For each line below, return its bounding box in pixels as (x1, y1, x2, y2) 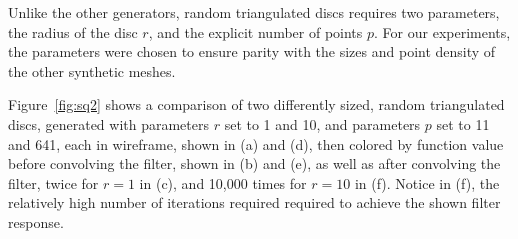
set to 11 (436, 113, 490, 134)
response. (8, 211, 64, 232)
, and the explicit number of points (148, 21, 363, 42)
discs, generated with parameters (8, 113, 209, 134)
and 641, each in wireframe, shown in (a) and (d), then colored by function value (8, 133, 504, 154)
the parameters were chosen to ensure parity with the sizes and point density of (8, 41, 496, 62)
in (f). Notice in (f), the (354, 172, 500, 193)
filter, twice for (8, 172, 99, 193)
